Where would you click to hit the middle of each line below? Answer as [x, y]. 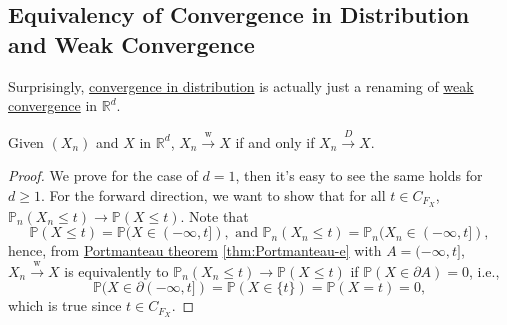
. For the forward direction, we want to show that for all [213, 194]
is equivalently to [116, 270]
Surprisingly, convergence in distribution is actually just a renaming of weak [241, 85]
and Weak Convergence [131, 43]
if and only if [275, 141]
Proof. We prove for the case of [103, 175]
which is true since [65, 305]
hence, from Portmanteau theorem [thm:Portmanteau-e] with [195, 250]
